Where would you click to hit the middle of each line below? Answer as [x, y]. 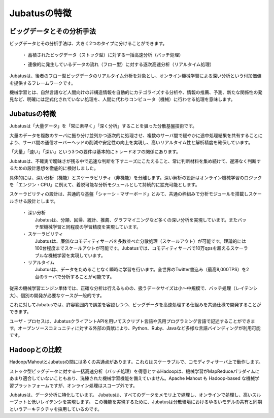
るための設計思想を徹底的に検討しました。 [54, 168]
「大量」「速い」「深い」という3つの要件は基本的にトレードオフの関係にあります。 [95, 152]
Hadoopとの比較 [36, 350]
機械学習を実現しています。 [77, 255]
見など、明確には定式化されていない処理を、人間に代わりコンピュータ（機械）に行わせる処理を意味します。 [122, 100]
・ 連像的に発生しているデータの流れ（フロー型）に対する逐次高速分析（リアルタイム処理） [118, 64]
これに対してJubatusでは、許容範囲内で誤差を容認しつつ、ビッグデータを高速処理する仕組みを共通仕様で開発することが [135, 304]
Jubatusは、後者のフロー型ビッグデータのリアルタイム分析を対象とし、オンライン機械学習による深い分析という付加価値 [135, 76]
